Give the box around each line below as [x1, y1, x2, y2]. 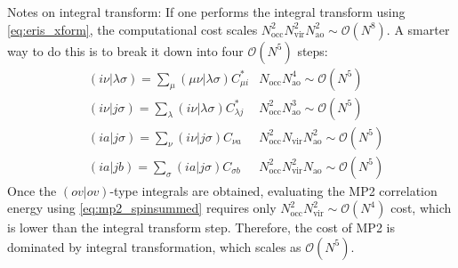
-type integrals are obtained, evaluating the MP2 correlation [109, 181, 438, 199]
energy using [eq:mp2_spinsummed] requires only [7, 199, 277, 217]
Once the [7, 181, 57, 199]
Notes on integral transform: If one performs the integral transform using [7, 3, 406, 20]
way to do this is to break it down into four [7, 41, 244, 60]
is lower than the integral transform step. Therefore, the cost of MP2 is [7, 218, 395, 237]
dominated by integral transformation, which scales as [7, 237, 301, 256]
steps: [297, 41, 328, 60]
